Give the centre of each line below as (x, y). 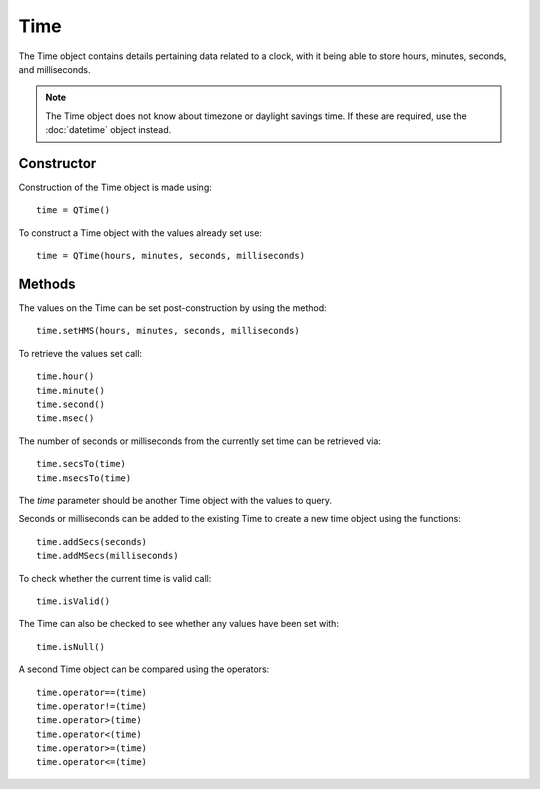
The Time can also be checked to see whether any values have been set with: (179, 624)
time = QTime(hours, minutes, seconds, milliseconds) (170, 256)
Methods (47, 284)
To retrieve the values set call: (80, 353)
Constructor (57, 163)
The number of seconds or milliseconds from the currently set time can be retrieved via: (200, 441)
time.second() (70, 404)
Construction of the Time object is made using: (115, 187)
